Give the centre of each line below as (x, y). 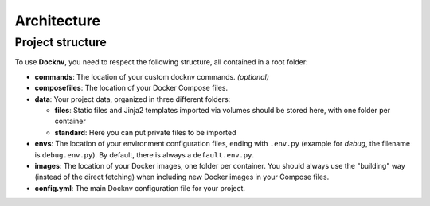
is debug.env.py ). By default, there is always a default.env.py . (145, 154)
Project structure (61, 42)
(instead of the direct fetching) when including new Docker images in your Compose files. (182, 177)
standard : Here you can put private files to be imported (145, 132)
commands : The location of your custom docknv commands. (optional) (152, 76)
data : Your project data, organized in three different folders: (133, 99)
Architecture (58, 21)
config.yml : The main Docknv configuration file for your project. (140, 188)
